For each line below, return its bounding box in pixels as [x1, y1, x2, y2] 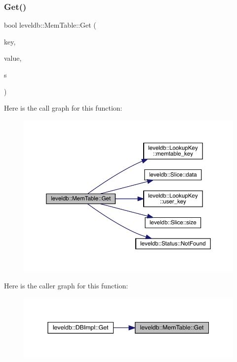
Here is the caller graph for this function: [4, 281, 128, 291]
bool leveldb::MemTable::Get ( [4, 20, 96, 30]
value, [4, 53, 22, 63]
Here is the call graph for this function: [4, 103, 122, 113]
